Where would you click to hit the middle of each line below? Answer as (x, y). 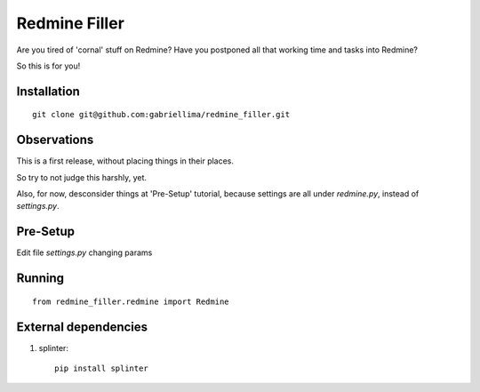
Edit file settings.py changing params (84, 252)
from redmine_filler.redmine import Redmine (131, 301)
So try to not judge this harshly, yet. (81, 177)
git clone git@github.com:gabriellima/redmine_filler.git (161, 115)
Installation (48, 91)
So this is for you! (48, 66)
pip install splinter (101, 368)
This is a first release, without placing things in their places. (125, 161)
